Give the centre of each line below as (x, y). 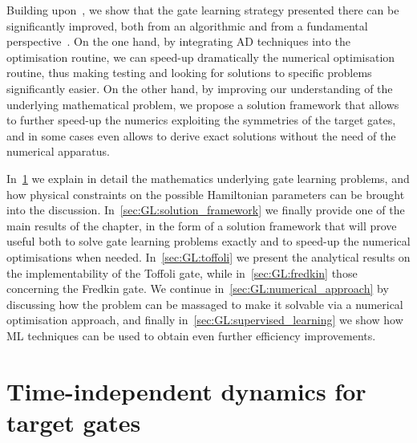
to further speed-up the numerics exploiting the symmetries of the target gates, (201, 120)
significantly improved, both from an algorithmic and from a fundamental (187, 25)
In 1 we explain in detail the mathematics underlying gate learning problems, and (208, 178)
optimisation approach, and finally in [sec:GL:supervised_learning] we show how (205, 320)
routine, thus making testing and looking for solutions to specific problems (189, 73)
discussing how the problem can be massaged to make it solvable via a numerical (205, 304)
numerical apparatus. (58, 151)
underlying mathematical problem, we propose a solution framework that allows (203, 104)
